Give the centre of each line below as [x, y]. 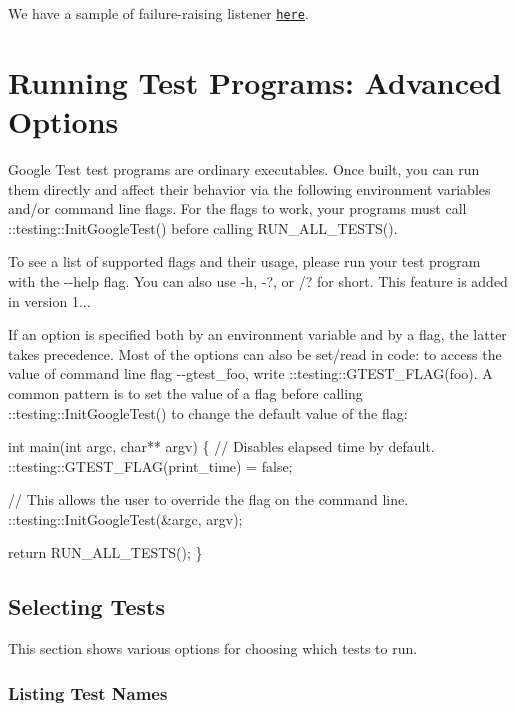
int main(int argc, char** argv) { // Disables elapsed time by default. [221, 446]
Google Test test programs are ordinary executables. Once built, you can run [244, 168]
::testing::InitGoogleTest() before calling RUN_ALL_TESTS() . [203, 227]
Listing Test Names [88, 692]
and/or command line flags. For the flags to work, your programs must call [237, 208]
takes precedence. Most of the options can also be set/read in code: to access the [255, 353]
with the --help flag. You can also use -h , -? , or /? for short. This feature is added [258, 280]
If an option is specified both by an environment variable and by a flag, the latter [257, 334]
